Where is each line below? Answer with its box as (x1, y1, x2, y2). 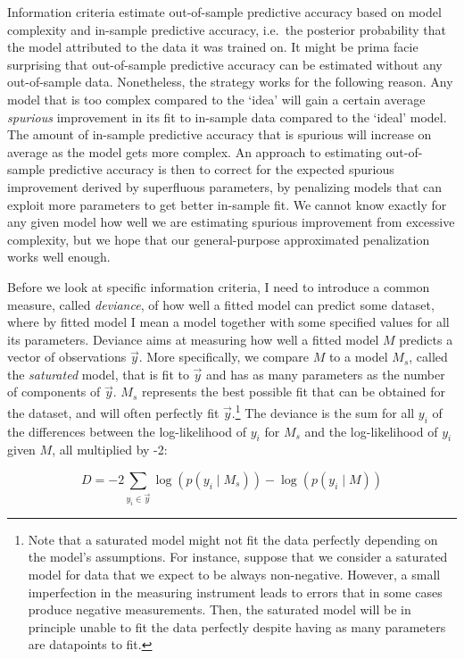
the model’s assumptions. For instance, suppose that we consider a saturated (28, 547, 448, 566)
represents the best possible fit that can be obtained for (141, 382, 445, 401)
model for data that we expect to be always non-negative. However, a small (28, 564, 441, 583)
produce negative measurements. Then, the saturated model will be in (28, 600, 411, 619)
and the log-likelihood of (304, 421, 438, 440)
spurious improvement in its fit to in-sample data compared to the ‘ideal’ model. (7, 107, 447, 126)
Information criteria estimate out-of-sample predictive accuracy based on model (7, 3, 442, 21)
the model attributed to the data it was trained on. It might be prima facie (7, 38, 418, 56)
